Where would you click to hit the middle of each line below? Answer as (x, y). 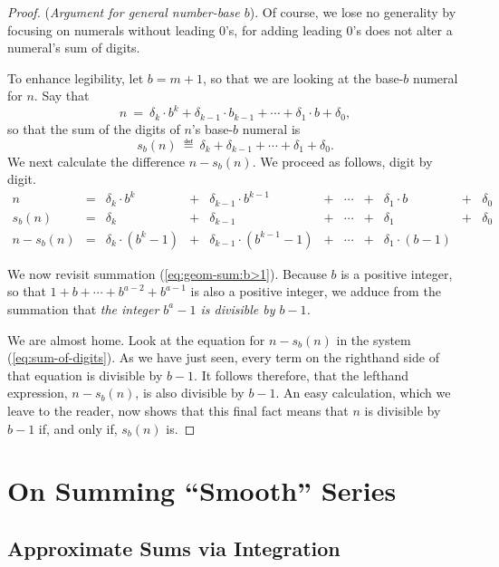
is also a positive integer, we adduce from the (316, 291)
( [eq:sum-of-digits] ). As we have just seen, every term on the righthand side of (223, 357)
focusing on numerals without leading (111, 29)
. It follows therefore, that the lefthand (302, 375)
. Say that (62, 96)
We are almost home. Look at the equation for (136, 339)
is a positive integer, (397, 273)
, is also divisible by (190, 393)
